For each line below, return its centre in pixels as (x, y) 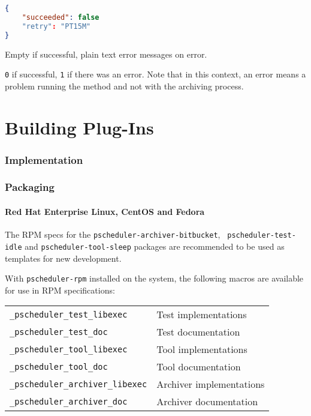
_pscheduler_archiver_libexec (78, 384)
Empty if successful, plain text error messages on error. (106, 54)
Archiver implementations (211, 384)
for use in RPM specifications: (60, 290)
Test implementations (202, 315)
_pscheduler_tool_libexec (69, 349)
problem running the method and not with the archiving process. (124, 86)
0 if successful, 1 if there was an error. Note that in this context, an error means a (155, 74)
